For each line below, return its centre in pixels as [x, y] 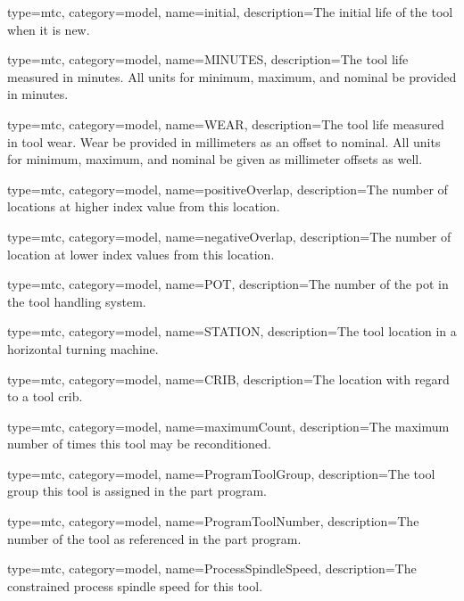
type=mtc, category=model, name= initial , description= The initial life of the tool [230, 12]
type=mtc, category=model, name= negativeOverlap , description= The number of [229, 236]
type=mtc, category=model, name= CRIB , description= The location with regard [228, 379]
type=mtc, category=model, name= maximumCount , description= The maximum [228, 426]
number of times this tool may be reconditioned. [139, 444]
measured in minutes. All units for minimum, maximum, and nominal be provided [232, 76]
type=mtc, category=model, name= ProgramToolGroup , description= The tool [221, 473]
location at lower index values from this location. [141, 254]
